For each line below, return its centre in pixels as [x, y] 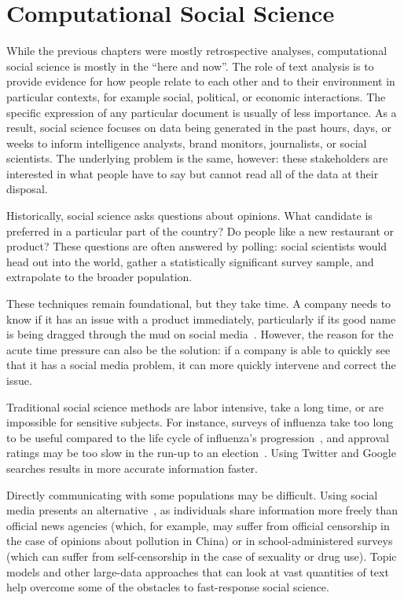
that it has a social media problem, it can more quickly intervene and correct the [201, 365]
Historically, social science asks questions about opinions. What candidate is [189, 216]
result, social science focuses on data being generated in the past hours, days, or [199, 128]
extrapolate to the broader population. [99, 277]
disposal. [27, 189]
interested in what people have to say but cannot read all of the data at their [193, 173]
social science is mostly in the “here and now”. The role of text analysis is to [190, 66]
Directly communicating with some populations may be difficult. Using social [192, 494]
